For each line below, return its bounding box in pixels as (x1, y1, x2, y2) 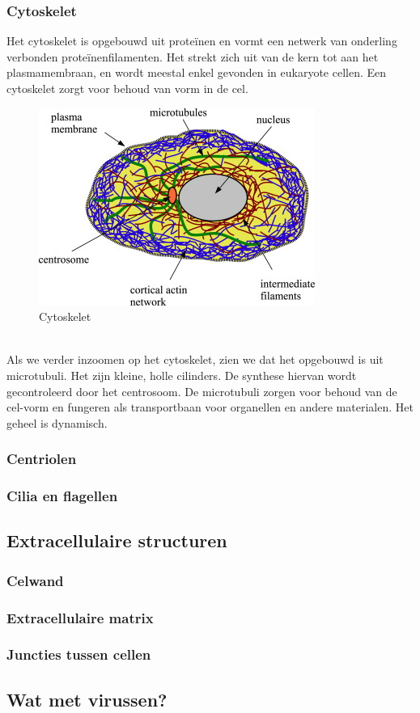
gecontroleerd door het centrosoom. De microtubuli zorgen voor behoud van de (6, 382, 397, 399)
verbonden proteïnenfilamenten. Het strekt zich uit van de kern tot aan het (6, 48, 379, 65)
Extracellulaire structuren (6, 528, 227, 553)
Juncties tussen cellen (6, 644, 151, 664)
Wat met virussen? (6, 686, 168, 711)
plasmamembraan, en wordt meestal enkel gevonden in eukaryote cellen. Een (6, 64, 387, 81)
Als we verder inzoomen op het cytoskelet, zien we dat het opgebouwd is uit (6, 351, 384, 368)
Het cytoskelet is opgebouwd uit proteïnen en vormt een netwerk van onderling (6, 32, 397, 49)
